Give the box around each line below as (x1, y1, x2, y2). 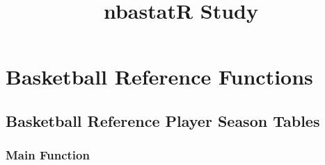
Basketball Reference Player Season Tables (6, 110, 320, 131)
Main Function (6, 146, 90, 164)
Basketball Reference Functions (6, 62, 313, 91)
